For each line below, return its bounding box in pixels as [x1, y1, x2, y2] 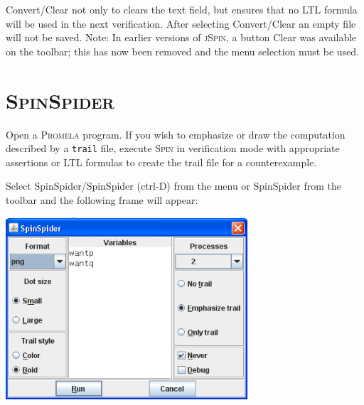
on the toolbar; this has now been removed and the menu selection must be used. [6, 43, 360, 58]
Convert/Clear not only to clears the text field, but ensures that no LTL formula [6, 2, 358, 16]
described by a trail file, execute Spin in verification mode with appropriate [6, 141, 340, 156]
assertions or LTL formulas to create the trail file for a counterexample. [6, 154, 317, 169]
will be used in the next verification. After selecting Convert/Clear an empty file [6, 16, 356, 31]
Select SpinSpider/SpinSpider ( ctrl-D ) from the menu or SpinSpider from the [6, 178, 341, 193]
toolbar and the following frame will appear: [6, 192, 198, 207]
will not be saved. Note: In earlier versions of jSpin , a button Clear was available [6, 30, 357, 45]
